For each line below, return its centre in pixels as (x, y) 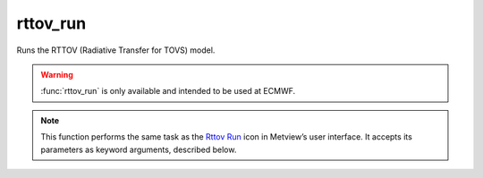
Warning (57, 74)
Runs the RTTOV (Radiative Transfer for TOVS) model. (116, 50)
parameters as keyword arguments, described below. (139, 149)
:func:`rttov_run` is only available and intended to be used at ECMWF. (168, 91)
